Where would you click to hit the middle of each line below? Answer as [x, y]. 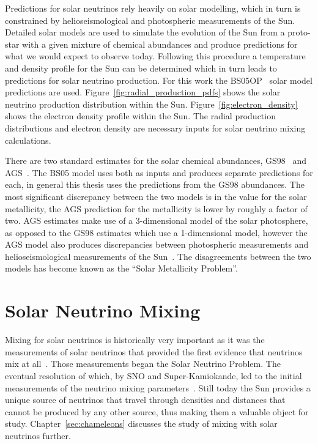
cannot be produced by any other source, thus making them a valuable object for [157, 411]
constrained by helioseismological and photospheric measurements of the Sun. [150, 20]
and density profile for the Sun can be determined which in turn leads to [141, 68]
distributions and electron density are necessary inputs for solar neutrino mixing [155, 128]
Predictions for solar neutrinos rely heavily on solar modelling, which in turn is [153, 8]
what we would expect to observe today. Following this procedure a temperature [155, 56]
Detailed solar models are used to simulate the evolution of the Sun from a [145, 32]
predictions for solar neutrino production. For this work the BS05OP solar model [159, 80]
